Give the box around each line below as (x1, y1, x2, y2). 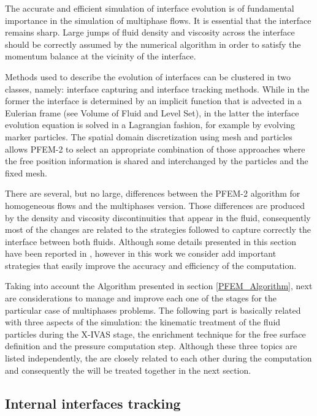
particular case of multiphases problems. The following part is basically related (5, 303, 301, 316)
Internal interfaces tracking (5, 393, 181, 412)
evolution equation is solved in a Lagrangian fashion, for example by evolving (5, 118, 296, 131)
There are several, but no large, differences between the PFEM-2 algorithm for (5, 187, 300, 200)
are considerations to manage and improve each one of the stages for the (5, 292, 277, 304)
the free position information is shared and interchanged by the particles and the (5, 154, 308, 167)
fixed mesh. (5, 166, 47, 179)
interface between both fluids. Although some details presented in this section (5, 235, 296, 248)
